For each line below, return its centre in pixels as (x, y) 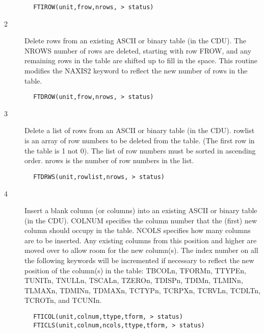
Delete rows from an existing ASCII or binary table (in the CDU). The (136, 41)
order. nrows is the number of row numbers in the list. (109, 160)
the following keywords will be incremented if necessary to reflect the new (139, 260)
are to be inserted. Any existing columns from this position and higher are (141, 240)
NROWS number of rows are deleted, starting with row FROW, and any (138, 50)
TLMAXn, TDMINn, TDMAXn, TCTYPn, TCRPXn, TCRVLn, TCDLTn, (142, 290)
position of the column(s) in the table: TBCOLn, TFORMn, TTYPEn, (135, 270)
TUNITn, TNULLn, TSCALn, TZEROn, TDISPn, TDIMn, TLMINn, (134, 280)
